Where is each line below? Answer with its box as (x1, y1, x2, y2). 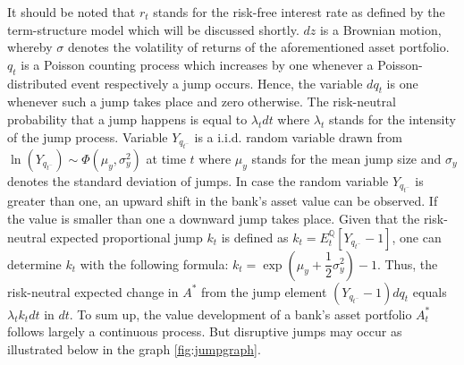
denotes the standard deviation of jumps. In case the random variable (7, 171, 389, 190)
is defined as (221, 227, 289, 246)
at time (146, 149, 186, 167)
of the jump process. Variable (7, 127, 168, 146)
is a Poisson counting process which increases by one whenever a (21, 55, 374, 73)
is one (386, 73, 418, 92)
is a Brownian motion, (319, 20, 442, 38)
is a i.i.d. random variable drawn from (194, 127, 402, 146)
